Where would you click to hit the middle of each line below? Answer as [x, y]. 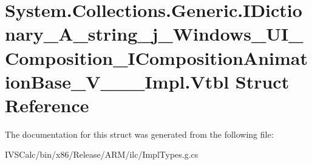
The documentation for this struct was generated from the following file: [139, 134]
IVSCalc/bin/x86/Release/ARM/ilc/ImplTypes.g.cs [102, 154]
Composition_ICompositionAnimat [157, 57]
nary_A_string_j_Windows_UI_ [154, 34]
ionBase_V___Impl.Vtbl [117, 81]
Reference [47, 105]
